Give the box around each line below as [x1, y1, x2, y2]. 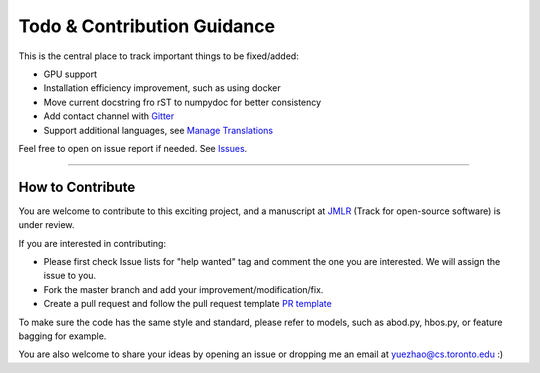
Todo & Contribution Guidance [18, 15, 275, 37]
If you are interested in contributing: [18, 237, 167, 249]
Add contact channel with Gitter [43, 110, 175, 122]
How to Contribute [18, 178, 136, 195]
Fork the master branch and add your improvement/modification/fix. [43, 283, 324, 295]
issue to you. [43, 270, 97, 282]
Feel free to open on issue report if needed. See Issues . [18, 142, 248, 154]
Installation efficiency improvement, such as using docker [43, 82, 281, 94]
